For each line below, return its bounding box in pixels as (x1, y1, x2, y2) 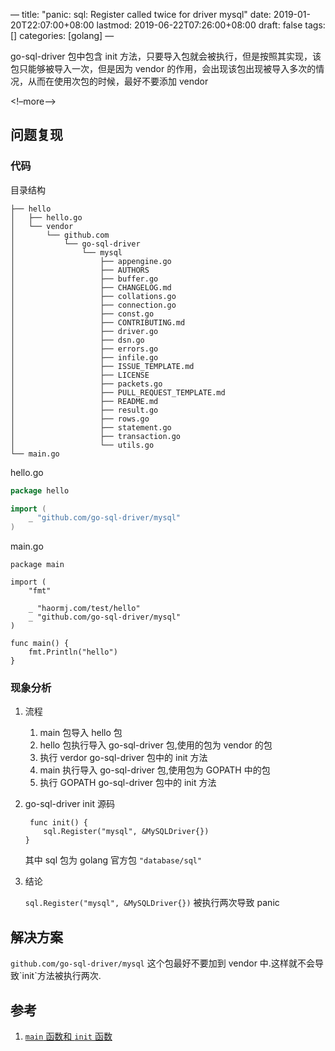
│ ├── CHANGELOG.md (10, 282, 172, 293)
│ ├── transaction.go (10, 431, 182, 441)
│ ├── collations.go (10, 291, 177, 301)
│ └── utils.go (10, 440, 155, 450)
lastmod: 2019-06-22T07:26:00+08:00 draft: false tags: (96, 19, 326, 31)
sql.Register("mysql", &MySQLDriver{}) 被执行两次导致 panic (24, 897, 280, 909)
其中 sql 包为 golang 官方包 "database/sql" (24, 854, 203, 866)
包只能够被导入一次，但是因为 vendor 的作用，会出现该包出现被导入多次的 (10, 63, 317, 74)
